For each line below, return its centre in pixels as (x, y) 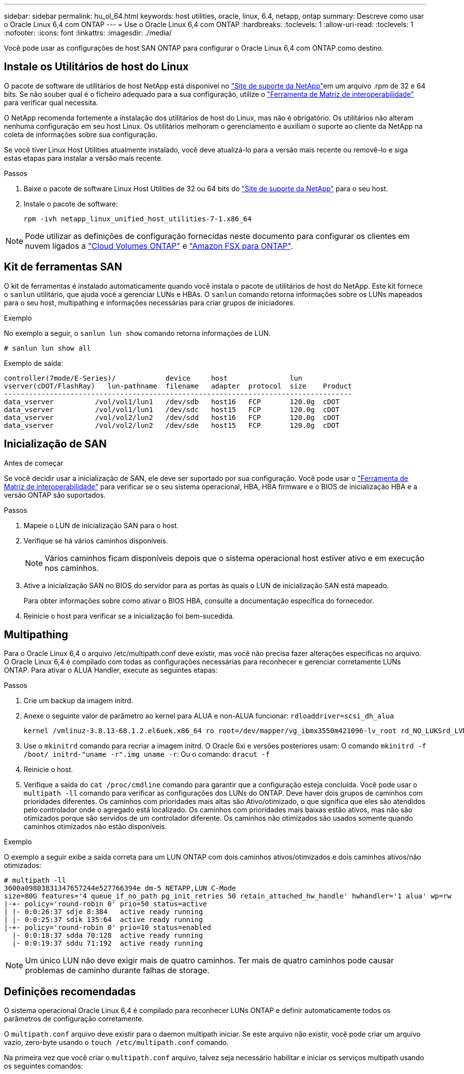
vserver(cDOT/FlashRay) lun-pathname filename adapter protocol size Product (178, 386)
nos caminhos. (72, 568)
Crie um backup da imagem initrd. (78, 701)
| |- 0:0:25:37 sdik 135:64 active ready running (103, 920)
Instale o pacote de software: (71, 204)
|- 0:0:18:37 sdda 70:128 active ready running (107, 936)
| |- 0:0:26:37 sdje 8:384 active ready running (103, 912)
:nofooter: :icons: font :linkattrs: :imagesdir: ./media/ (88, 33)
